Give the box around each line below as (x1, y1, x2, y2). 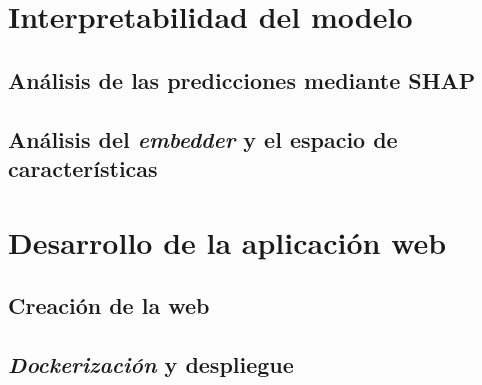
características (8, 152, 158, 183)
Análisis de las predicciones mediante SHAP (8, 64, 476, 95)
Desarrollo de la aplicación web (8, 221, 447, 262)
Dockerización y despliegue (8, 348, 294, 379)
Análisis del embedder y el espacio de (8, 123, 398, 154)
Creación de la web (8, 290, 210, 321)
